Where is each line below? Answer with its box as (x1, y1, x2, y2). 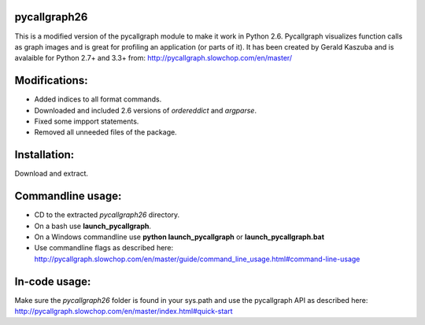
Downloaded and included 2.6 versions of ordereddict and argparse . (34, 105, 257, 115)
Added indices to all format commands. (34, 94, 162, 104)
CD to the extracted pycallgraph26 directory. (34, 210, 180, 220)
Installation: (14, 148, 75, 161)
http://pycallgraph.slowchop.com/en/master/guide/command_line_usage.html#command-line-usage (34, 254, 360, 264)
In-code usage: (14, 275, 91, 288)
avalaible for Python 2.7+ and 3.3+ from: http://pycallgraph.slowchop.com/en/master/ (14, 54, 293, 63)
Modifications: (14, 74, 88, 87)
